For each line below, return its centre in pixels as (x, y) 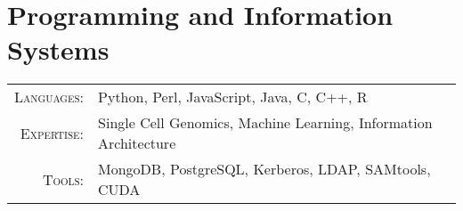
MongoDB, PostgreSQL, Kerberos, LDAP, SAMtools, (264, 169)
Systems (58, 49)
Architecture (137, 143)
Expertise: (52, 133)
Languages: (49, 97)
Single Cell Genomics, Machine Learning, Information (265, 123)
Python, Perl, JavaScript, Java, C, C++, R (233, 97)
